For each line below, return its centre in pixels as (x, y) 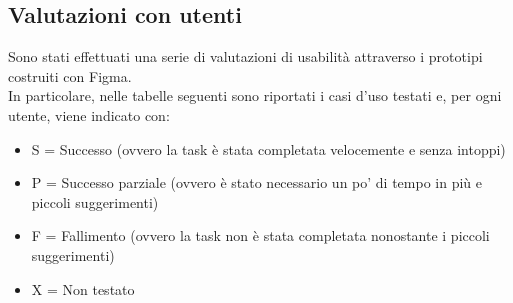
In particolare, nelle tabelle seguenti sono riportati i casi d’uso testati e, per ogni (255, 95)
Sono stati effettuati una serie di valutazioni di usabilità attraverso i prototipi (245, 56)
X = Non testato (83, 288)
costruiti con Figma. (70, 75)
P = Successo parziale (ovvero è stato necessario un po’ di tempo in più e (257, 182)
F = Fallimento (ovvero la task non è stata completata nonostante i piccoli (260, 235)
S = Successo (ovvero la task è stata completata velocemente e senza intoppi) (268, 148)
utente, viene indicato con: (89, 114)
